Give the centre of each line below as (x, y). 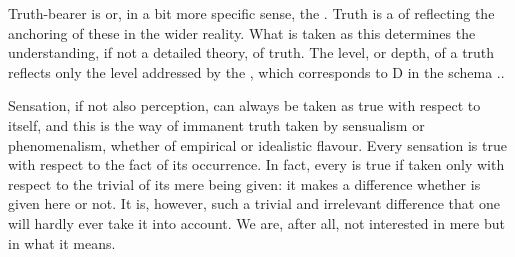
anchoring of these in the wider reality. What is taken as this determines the (242, 32)
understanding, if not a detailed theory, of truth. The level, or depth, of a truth (251, 52)
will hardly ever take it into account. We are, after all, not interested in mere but (256, 222)
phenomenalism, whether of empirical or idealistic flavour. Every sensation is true (257, 144)
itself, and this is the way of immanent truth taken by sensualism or (216, 124)
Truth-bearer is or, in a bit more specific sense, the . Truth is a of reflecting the (251, 13)
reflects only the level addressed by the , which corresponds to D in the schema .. (256, 71)
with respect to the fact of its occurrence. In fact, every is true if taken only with (256, 164)
